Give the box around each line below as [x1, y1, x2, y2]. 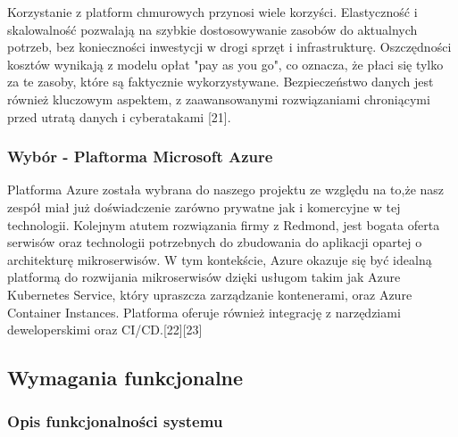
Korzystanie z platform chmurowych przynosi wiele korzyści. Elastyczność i [7, 3, 418, 21]
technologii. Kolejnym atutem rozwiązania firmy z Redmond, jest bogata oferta [7, 215, 440, 234]
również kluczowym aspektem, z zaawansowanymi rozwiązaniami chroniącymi [7, 89, 430, 108]
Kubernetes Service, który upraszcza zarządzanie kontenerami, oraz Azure [7, 284, 412, 303]
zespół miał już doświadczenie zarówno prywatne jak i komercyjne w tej [7, 197, 401, 216]
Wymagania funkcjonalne [7, 364, 244, 392]
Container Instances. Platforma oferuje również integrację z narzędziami [7, 302, 401, 321]
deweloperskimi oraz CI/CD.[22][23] [7, 320, 203, 339]
